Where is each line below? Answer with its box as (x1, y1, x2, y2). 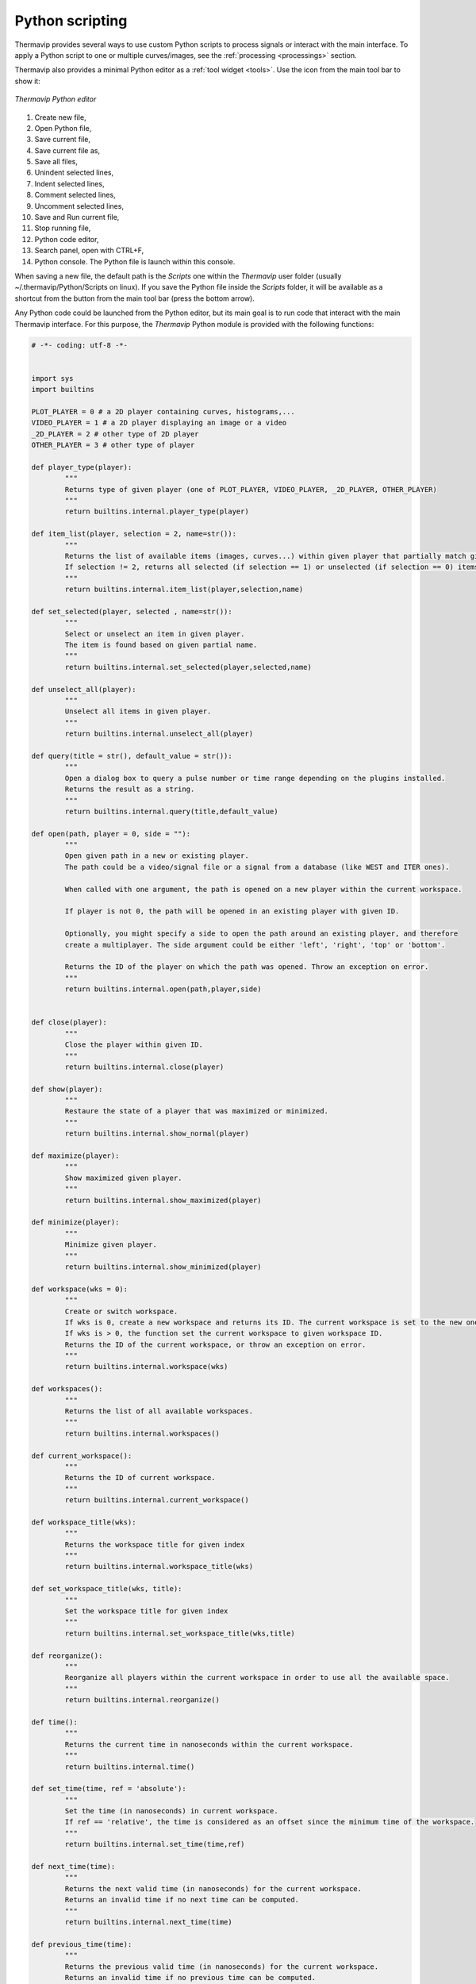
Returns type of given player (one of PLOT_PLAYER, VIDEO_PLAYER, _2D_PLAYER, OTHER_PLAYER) (64, 485, 438, 494)
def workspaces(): (31, 1385, 103, 1394)
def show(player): (31, 1084, 103, 1094)
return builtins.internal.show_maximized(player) (64, 1195, 262, 1205)
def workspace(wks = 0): (31, 1284, 129, 1294)
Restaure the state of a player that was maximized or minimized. (64, 1107, 329, 1116)
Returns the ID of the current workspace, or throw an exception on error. (64, 1340, 367, 1349)
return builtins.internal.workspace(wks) (64, 1362, 228, 1371)
